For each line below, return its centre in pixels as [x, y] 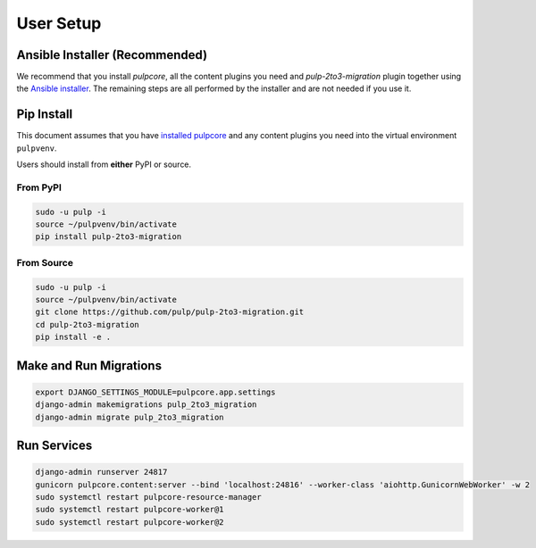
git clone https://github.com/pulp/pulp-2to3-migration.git [170, 312]
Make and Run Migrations [89, 365]
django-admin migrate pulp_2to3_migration [130, 417]
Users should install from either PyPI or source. [104, 164]
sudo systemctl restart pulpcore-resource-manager [149, 497]
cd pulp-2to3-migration [88, 324]
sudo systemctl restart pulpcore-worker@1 [130, 510]
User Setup [59, 23]
